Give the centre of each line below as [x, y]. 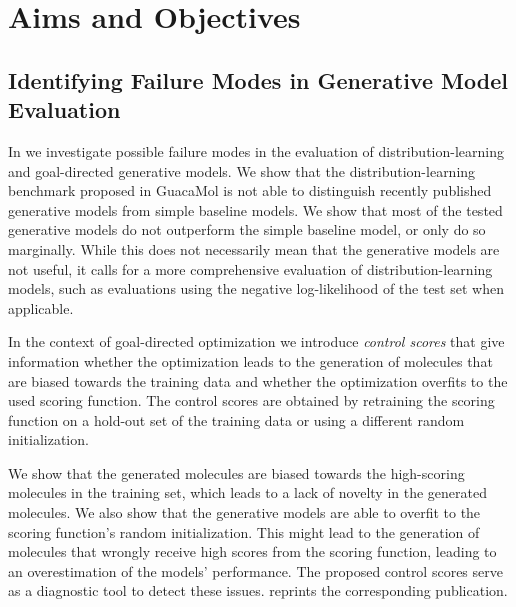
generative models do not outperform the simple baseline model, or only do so [247, 229]
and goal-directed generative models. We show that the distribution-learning [242, 170]
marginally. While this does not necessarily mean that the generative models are [254, 248]
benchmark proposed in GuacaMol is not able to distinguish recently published [250, 190]
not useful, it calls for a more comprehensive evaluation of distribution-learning [250, 268]
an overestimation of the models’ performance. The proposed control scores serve [255, 570]
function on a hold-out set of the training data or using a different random [236, 419]
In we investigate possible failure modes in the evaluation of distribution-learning [256, 150]
